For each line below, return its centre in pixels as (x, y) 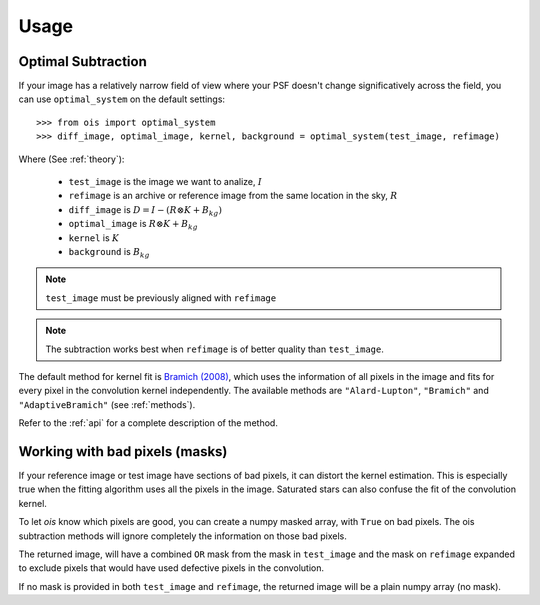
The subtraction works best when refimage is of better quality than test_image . (214, 349)
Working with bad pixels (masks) (123, 451)
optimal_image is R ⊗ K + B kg (133, 225)
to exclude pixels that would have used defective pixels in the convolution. (171, 568)
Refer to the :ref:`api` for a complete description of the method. (148, 423)
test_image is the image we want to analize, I (165, 182)
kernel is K (94, 237)
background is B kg (109, 252)
